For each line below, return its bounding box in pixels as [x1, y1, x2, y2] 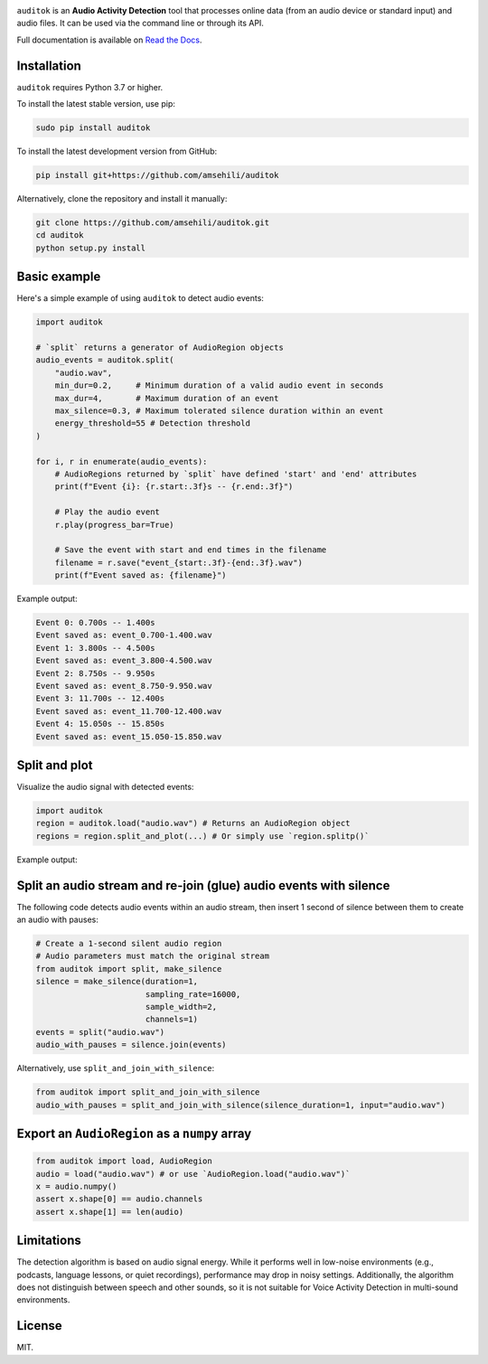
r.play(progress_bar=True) [54, 520, 175, 530]
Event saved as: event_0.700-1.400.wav [35, 630, 212, 641]
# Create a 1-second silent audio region [35, 938, 222, 949]
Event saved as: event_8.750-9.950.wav [35, 681, 212, 691]
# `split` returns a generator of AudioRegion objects [35, 343, 284, 353]
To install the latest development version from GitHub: [16, 146, 217, 157]
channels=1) [145, 1014, 199, 1025]
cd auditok [35, 230, 84, 240]
